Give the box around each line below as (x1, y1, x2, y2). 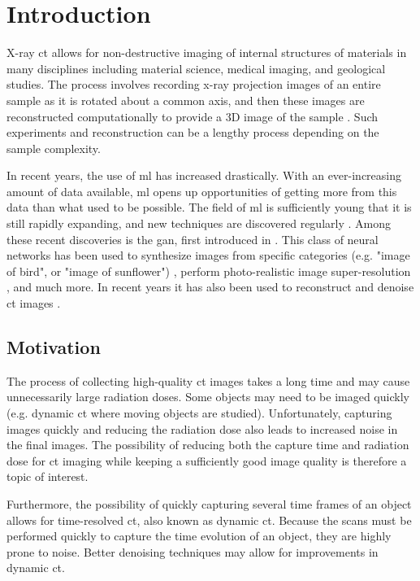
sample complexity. (6, 139, 101, 156)
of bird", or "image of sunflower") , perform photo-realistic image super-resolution (6, 262, 411, 279)
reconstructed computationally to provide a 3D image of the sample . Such (6, 107, 379, 124)
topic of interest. (6, 468, 89, 485)
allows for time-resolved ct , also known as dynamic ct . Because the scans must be (6, 511, 412, 528)
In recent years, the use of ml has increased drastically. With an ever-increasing (6, 167, 402, 184)
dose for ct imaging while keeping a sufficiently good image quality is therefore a (6, 452, 407, 469)
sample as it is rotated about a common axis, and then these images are (6, 91, 365, 108)
